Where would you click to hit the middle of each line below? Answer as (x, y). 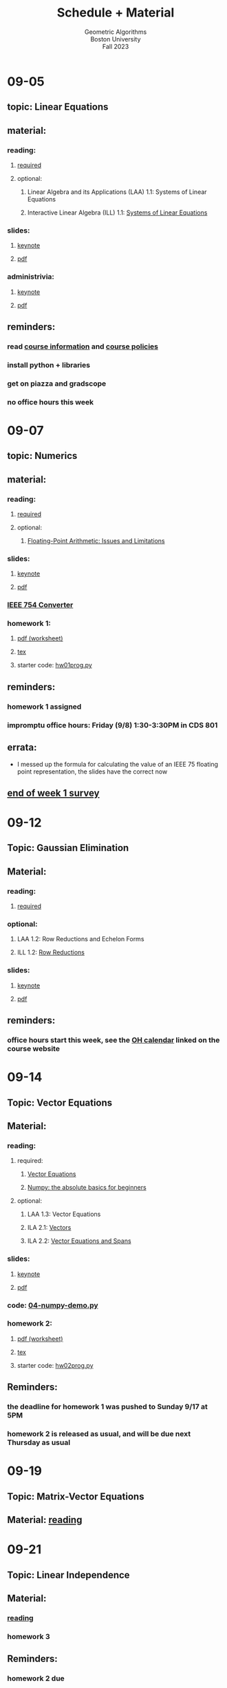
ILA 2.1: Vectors (49, 1228)
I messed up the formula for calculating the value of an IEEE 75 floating (118, 764)
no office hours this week (51, 402)
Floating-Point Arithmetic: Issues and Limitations (96, 540)
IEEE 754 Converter (40, 605)
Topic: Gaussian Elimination (68, 848)
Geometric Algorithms (116, 32)
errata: (22, 748)
